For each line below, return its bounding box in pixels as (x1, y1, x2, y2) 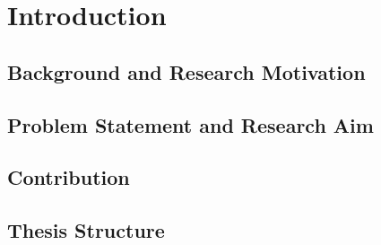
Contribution (7, 163, 130, 191)
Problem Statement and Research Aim (7, 110, 374, 138)
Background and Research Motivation (7, 57, 366, 85)
